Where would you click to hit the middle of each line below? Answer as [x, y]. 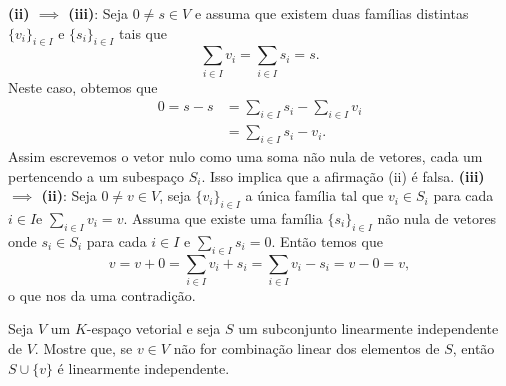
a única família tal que [314, 195]
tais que [143, 32]
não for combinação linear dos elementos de [306, 348]
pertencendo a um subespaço [96, 175]
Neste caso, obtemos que [83, 86]
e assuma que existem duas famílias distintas [331, 13]
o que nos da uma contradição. [102, 294]
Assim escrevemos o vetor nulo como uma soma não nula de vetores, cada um [245, 155]
